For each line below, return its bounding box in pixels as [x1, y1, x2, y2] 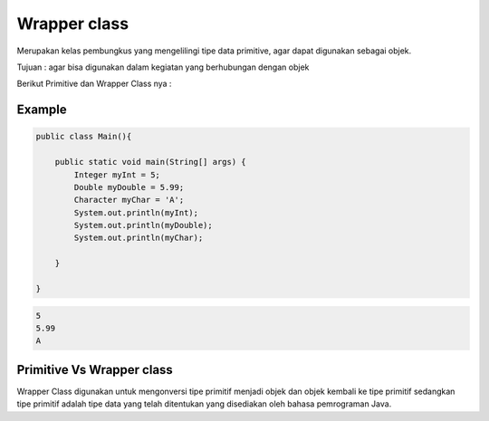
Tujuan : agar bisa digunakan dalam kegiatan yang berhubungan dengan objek [16, 62, 310, 72]
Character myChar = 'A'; [73, 195, 185, 206]
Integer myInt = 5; [73, 169, 160, 180]
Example [16, 102, 67, 118]
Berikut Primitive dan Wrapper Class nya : [16, 78, 172, 90]
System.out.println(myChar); [73, 233, 204, 244]
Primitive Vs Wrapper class [16, 362, 174, 378]
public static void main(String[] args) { [54, 157, 246, 167]
